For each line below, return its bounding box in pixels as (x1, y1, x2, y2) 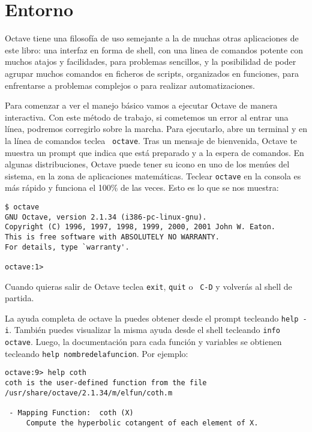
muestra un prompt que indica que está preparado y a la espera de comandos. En (5, 146, 304, 158)
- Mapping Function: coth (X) (9, 409, 134, 418)
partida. (5, 292, 34, 304)
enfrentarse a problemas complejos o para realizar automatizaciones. (5, 79, 256, 91)
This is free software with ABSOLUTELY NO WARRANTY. (5, 232, 220, 241)
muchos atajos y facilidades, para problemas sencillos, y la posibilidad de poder (5, 55, 296, 68)
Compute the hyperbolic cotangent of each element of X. (26, 418, 259, 427)
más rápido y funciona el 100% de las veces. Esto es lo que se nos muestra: (5, 181, 279, 194)
